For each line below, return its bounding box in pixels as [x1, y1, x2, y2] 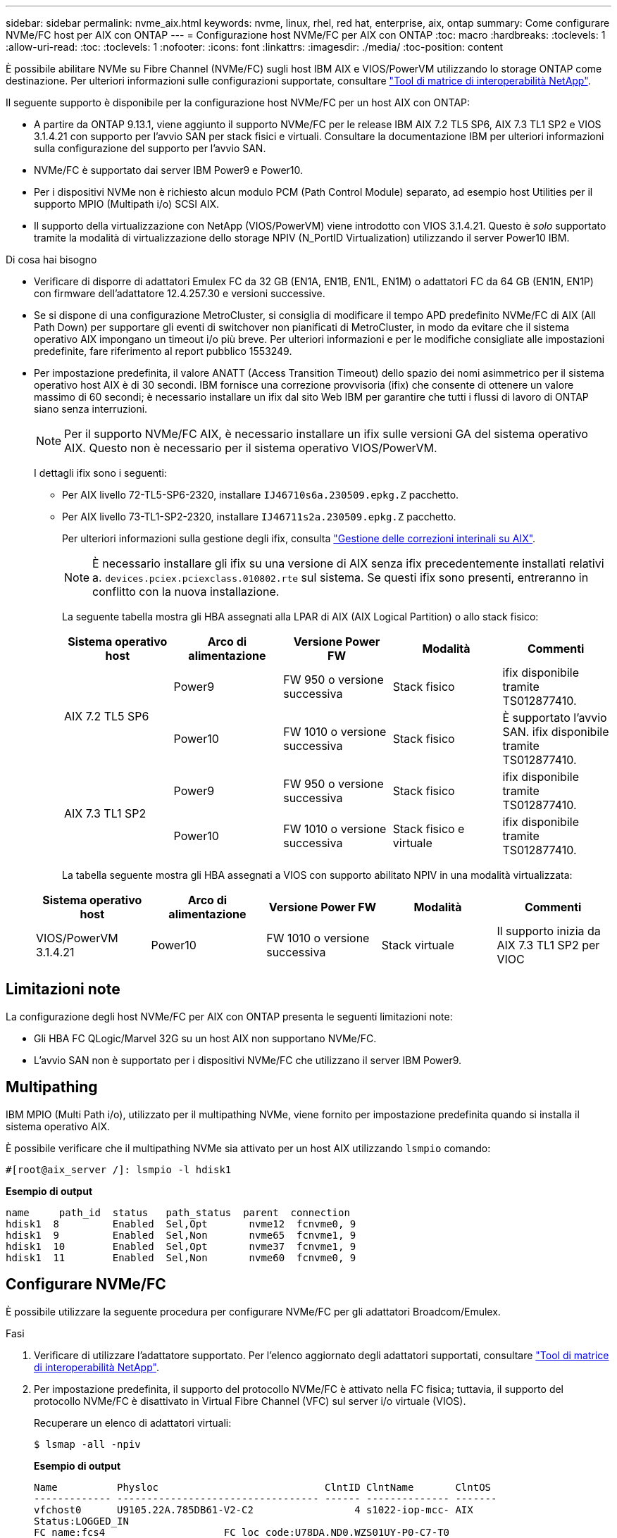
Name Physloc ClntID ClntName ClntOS [34, 1481, 492, 1493]
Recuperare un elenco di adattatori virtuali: [34, 1416, 232, 1429]
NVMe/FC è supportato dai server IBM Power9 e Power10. [34, 164, 304, 176]
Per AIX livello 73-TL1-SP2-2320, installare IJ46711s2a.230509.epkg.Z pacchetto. [62, 511, 456, 523]
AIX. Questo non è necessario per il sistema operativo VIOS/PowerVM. [64, 441, 437, 455]
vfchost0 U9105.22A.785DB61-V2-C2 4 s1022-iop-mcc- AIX [34, 1503, 473, 1515]
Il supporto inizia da [497, 924, 601, 938]
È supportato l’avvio [502, 711, 607, 725]
